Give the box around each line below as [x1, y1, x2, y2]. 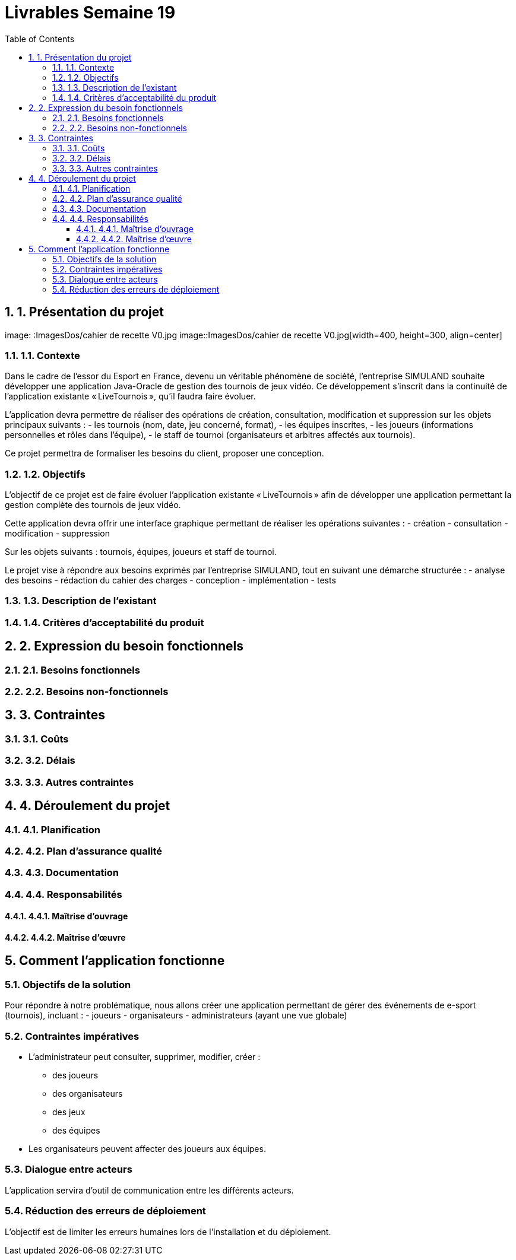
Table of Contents [5, 33, 75, 44]
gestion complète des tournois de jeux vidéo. [5, 500, 181, 510]
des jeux [52, 1107, 86, 1117]
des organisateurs [52, 1088, 123, 1099]
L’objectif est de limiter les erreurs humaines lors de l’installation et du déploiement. [5, 1226, 331, 1237]
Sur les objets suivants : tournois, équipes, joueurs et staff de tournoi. [5, 547, 277, 557]
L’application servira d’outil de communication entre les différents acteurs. [5, 1185, 294, 1195]
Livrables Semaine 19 [5, 2, 176, 23]
